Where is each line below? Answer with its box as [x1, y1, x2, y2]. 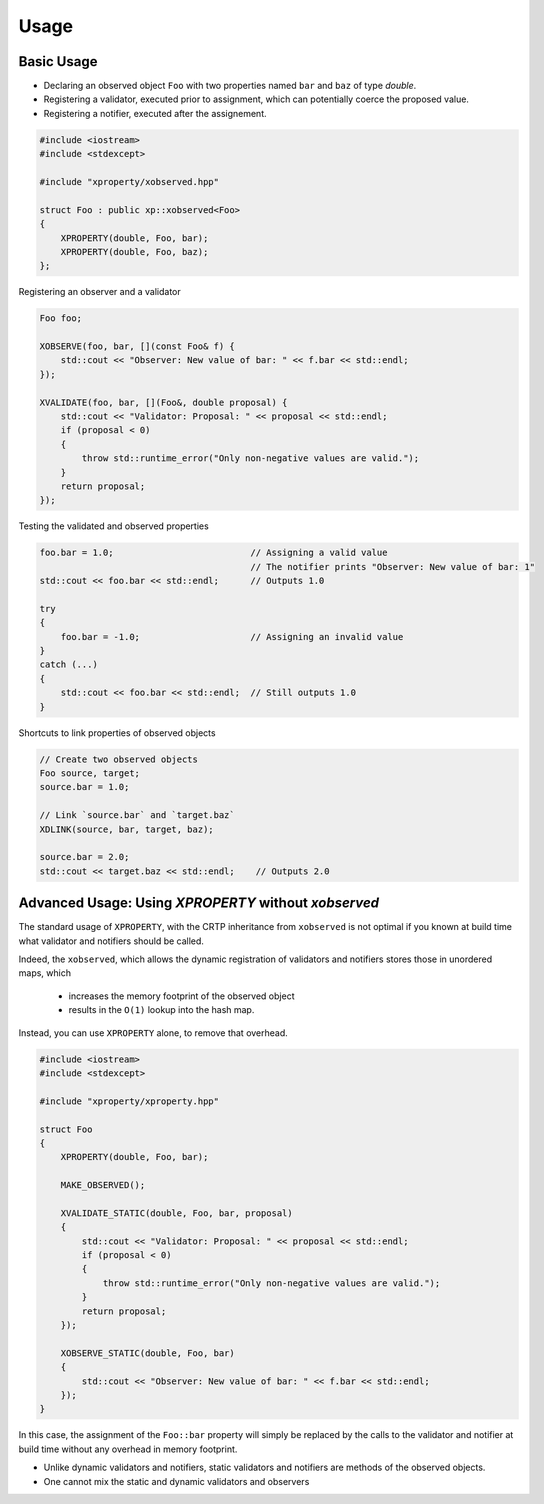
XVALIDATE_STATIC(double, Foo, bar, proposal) [60, 1207, 294, 1219]
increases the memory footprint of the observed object [68, 990, 295, 1002]
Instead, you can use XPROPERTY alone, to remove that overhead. [18, 1026, 289, 1039]
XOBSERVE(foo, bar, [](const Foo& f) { [39, 341, 235, 352]
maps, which [18, 967, 72, 979]
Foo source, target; [39, 768, 140, 779]
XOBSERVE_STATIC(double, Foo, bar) [60, 1347, 235, 1359]
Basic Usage [18, 53, 98, 70]
